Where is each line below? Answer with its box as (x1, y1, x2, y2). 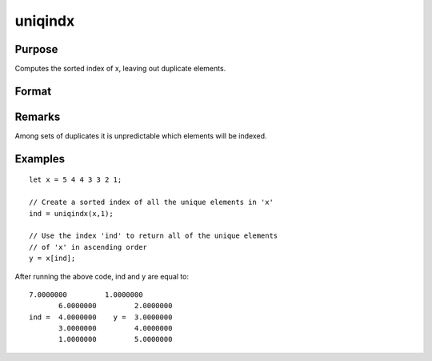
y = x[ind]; (29, 254, 76, 263)
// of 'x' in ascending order (29, 243, 148, 251)
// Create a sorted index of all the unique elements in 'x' (29, 198, 274, 207)
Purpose (14, 42, 58, 56)
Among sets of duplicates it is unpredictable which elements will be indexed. (14, 130, 267, 140)
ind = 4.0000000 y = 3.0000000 (29, 312, 173, 322)
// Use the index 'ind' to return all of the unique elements (29, 231, 278, 240)
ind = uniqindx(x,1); (29, 209, 114, 218)
